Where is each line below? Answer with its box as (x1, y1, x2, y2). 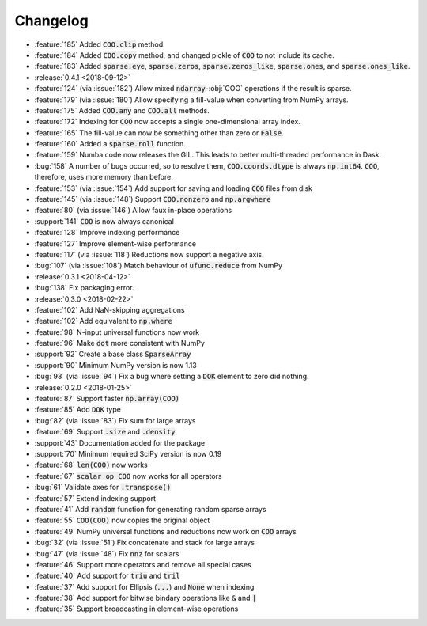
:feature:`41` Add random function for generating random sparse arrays (34, 504, 266, 514)
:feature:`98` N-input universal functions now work (34, 327, 200, 336)
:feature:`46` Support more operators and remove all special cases (34, 560, 252, 569)
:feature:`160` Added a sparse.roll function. (34, 139, 186, 149)
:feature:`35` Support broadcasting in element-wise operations (34, 604, 239, 613)
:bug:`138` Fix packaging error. (34, 283, 134, 293)
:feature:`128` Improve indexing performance (34, 228, 180, 237)
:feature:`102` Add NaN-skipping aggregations (34, 305, 185, 314)
